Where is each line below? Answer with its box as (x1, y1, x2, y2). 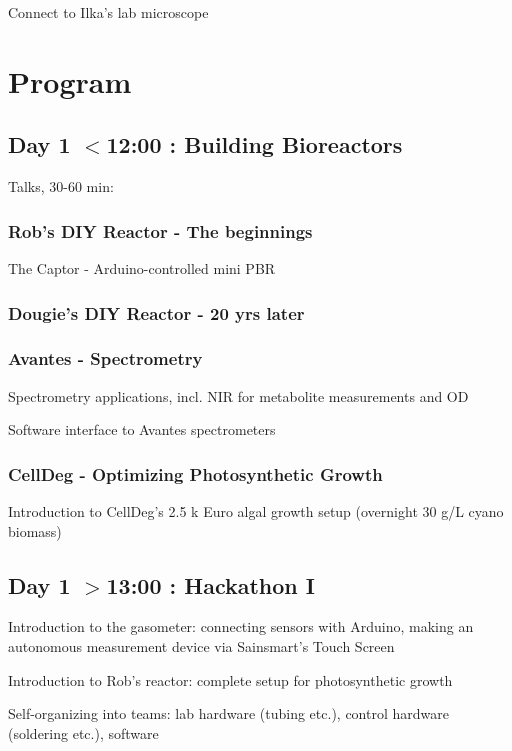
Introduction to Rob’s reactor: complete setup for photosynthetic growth (8, 669, 453, 690)
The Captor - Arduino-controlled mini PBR (8, 257, 276, 278)
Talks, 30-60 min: (8, 176, 114, 197)
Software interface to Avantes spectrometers (8, 419, 276, 440)
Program (8, 60, 132, 101)
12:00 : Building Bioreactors (106, 129, 403, 160)
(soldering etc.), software (8, 722, 159, 743)
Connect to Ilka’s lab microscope (8, 2, 209, 22)
